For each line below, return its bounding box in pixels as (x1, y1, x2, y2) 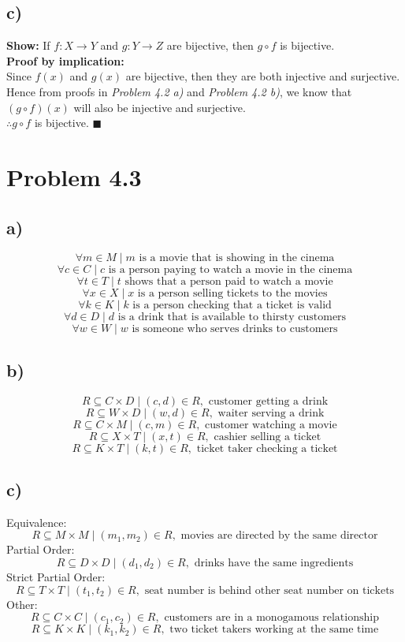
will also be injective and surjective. (73, 99, 246, 115)
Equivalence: (6, 513, 67, 530)
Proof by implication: (6, 52, 124, 69)
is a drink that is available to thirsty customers (117, 312, 347, 323)
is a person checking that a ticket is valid (132, 300, 332, 312)
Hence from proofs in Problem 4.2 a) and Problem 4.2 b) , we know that (6, 83, 352, 99)
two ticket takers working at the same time (169, 624, 379, 636)
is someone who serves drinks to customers (132, 323, 338, 335)
